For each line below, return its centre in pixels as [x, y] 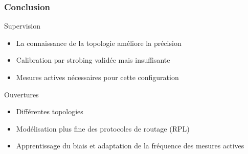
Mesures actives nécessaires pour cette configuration [97, 77]
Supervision [22, 26]
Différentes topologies [50, 111]
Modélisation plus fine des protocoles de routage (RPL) [103, 128]
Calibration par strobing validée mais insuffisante [93, 60]
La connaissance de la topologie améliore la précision [99, 43]
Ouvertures [21, 94]
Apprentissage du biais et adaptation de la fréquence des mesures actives [130, 146]
